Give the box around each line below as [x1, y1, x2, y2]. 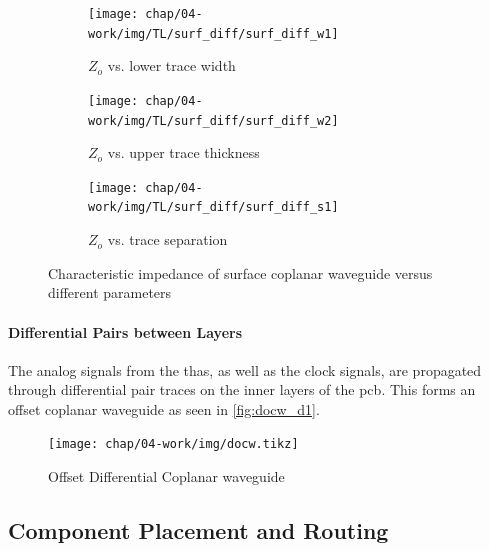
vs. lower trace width [107, 55, 236, 76]
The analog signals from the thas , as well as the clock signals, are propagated [8, 359, 482, 380]
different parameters [48, 282, 172, 303]
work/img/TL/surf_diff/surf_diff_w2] [88, 113, 339, 128]
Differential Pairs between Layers [8, 321, 242, 342]
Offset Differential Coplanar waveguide [48, 466, 285, 487]
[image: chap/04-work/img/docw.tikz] [48, 437, 299, 452]
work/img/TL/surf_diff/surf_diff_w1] [88, 26, 339, 41]
